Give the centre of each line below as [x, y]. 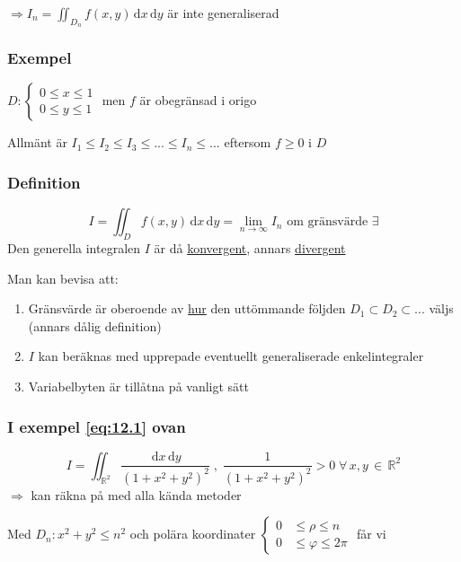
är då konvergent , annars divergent [250, 248]
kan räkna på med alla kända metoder [136, 494]
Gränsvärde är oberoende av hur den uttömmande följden [187, 308]
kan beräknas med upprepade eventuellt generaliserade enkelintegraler [231, 356]
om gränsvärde [328, 222]
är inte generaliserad [223, 13]
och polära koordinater [193, 534]
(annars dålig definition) [95, 325]
